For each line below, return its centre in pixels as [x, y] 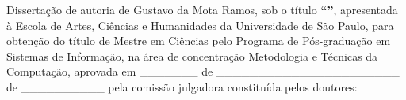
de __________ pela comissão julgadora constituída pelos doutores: [182, 86]
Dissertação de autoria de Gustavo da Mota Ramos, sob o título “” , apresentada [202, 9]
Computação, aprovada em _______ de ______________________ [203, 71]
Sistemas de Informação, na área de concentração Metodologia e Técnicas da [192, 56]
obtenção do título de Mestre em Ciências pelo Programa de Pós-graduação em [199, 41]
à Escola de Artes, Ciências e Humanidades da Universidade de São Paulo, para [200, 25]
